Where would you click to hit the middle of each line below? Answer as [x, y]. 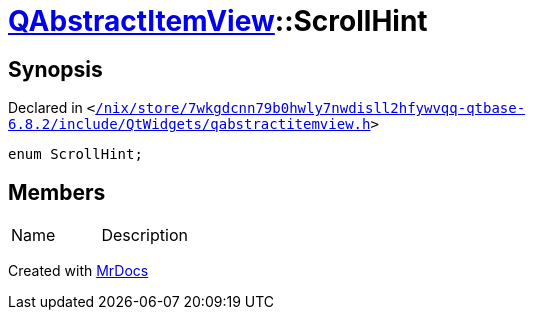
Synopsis [55, 69]
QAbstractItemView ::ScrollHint [218, 21]
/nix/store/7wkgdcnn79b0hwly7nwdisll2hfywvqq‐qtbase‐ [310, 108]
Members [57, 192]
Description [144, 235]
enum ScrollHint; [75, 154]
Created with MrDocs [78, 271]
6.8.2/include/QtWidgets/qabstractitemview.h [189, 124]
